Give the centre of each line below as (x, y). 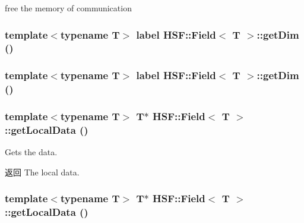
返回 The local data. (42, 172)
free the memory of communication (68, 8)
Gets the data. (31, 152)
